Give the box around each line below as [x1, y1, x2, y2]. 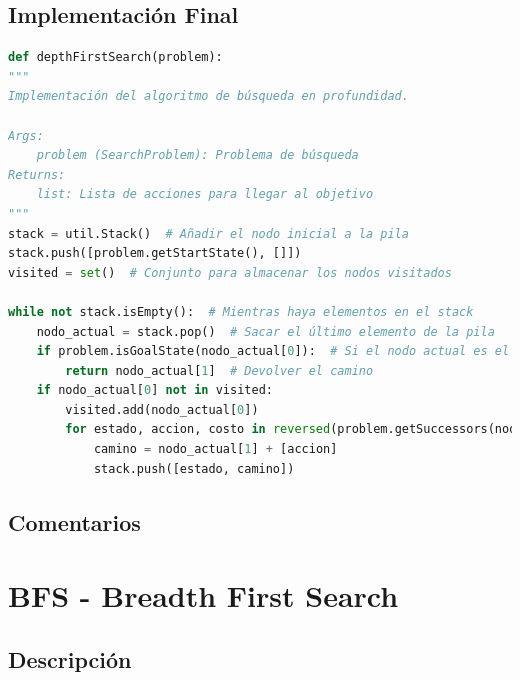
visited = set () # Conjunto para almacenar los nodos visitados [8, 265, 452, 280]
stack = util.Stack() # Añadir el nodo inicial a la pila [8, 226, 409, 241]
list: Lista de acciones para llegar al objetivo [36, 187, 374, 202]
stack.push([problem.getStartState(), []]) [8, 246, 302, 261]
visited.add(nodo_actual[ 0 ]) [65, 402, 259, 417]
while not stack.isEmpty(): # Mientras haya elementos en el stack [8, 304, 474, 319]
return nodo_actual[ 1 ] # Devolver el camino [65, 363, 374, 378]
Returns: [8, 167, 66, 182]
